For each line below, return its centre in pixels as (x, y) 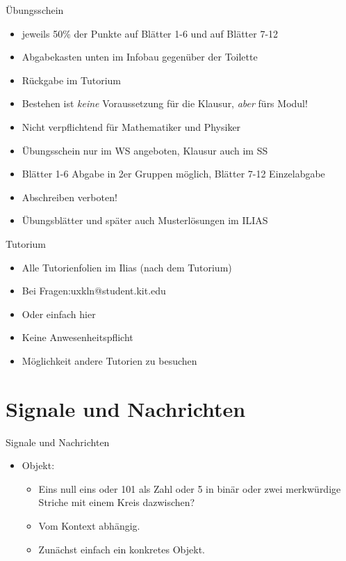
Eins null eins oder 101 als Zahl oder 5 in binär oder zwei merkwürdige (190, 488)
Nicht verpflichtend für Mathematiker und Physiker (131, 126)
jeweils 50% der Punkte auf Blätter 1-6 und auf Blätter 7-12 (150, 33)
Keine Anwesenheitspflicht (77, 337)
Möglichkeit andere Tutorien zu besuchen (109, 360)
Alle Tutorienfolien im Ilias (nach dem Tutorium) (127, 267)
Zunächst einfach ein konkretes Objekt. (122, 549)
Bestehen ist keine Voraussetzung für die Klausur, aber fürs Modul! (165, 103)
